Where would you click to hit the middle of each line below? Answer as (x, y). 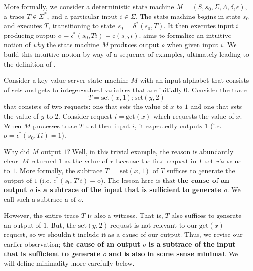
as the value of (86, 161)
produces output (135, 45)
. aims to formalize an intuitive (185, 35)
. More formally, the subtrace (59, 170)
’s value (230, 161)
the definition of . (30, 63)
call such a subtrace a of (40, 199)
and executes (23, 26)
